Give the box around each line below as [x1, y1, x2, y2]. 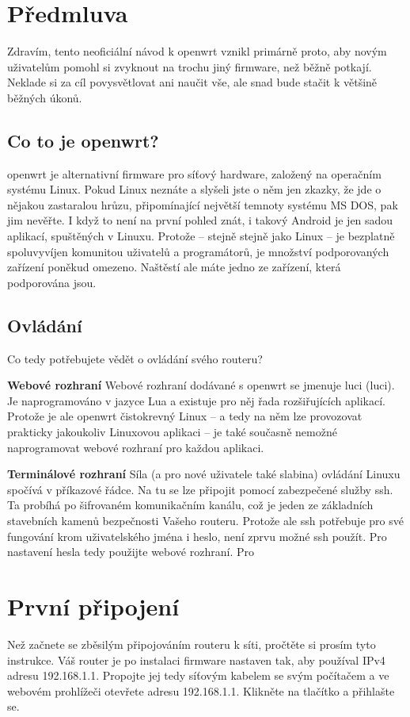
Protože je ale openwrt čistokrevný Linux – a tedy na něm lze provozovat [7, 408, 363, 424]
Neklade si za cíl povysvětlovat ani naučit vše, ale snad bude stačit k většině [7, 74, 378, 90]
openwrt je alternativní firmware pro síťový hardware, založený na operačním [7, 165, 382, 182]
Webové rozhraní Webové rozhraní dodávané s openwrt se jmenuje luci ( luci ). [7, 377, 395, 393]
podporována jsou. [7, 274, 97, 290]
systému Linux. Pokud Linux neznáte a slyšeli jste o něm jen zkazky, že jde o [7, 181, 382, 197]
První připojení [7, 589, 180, 622]
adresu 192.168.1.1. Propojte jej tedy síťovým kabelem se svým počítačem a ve [7, 667, 389, 684]
